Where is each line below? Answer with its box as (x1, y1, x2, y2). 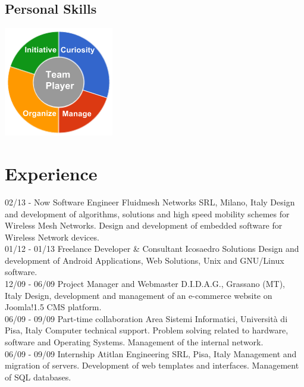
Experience (5, 161, 98, 185)
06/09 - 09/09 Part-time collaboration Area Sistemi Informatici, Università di (5, 312, 288, 324)
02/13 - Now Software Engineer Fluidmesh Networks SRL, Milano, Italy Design (5, 195, 295, 208)
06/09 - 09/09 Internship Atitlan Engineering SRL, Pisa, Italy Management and (5, 347, 297, 360)
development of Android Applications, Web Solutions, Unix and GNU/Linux (5, 254, 284, 266)
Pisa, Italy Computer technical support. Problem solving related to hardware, (5, 324, 289, 336)
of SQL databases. (5, 370, 71, 383)
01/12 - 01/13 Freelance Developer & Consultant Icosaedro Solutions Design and (5, 242, 299, 255)
